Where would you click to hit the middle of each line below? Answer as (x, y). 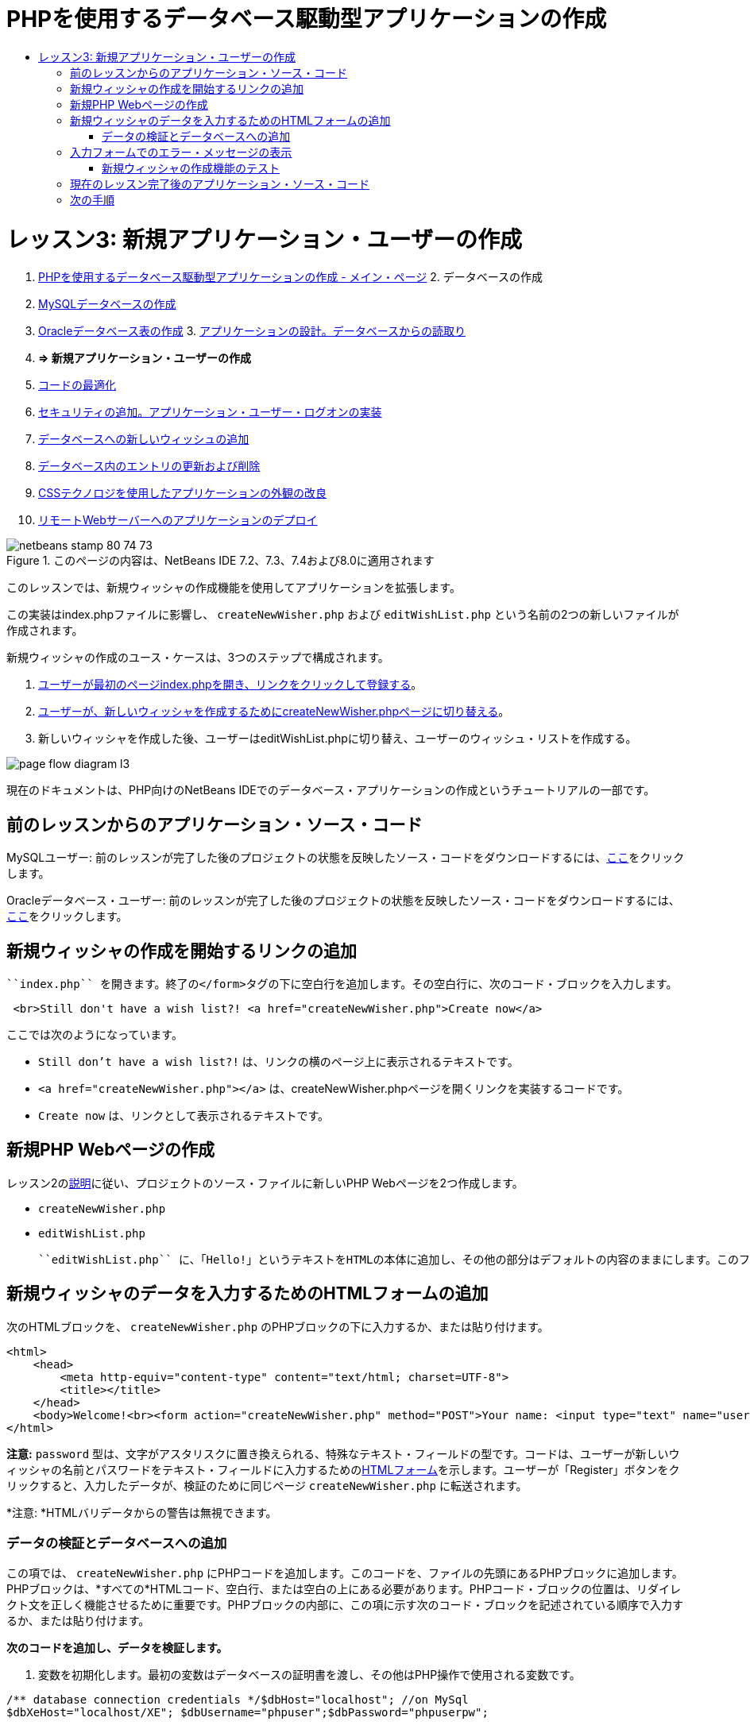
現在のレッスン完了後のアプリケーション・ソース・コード (220, 183)
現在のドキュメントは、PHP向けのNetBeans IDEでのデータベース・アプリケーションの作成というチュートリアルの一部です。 (331, 790)
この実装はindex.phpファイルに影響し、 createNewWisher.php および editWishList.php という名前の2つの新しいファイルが (343, 615)
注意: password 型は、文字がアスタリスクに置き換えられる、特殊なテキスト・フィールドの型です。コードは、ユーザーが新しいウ (343, 1453)
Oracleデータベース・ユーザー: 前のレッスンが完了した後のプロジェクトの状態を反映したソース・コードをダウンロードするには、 (343, 901)
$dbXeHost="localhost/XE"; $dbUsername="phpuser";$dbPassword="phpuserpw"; (247, 1713)
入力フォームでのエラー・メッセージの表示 (181, 152)
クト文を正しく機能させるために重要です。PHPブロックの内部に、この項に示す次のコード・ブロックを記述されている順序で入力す (345, 1605)
